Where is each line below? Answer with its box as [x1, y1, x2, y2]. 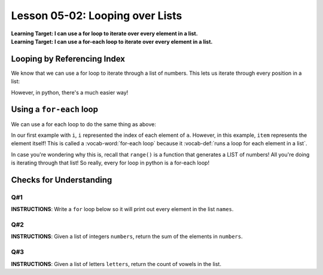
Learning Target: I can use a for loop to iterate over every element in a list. [11, 30, 198, 37]
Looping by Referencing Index [11, 54, 126, 64]
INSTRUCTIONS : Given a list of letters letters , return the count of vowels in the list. [11, 260, 221, 267]
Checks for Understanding [11, 175, 112, 185]
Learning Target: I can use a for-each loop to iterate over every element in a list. [11, 38, 213, 45]
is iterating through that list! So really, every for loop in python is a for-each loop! [11, 159, 209, 167]
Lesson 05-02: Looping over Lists [11, 9, 182, 22]
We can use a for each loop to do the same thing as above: [11, 120, 157, 128]
